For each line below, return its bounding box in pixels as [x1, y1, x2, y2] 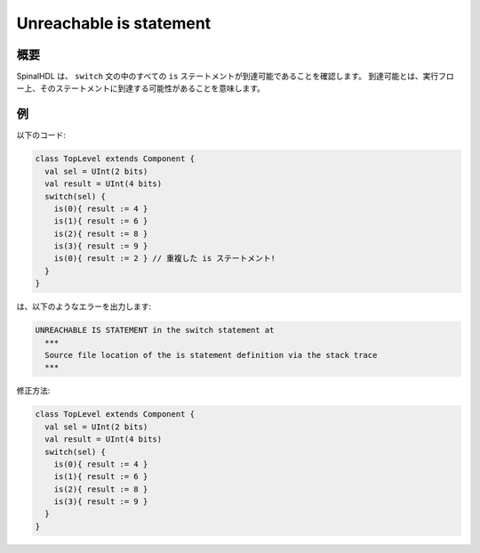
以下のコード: [16, 130, 67, 141]
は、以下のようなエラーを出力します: [16, 301, 152, 312]
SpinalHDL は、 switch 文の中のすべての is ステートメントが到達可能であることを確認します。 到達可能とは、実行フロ [16, 71, 454, 82]
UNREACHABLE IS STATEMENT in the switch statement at [35, 325, 275, 336]
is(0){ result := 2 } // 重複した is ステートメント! [53, 254, 276, 264]
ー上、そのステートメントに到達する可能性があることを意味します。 [16, 83, 266, 94]
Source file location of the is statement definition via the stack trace [44, 350, 378, 360]
